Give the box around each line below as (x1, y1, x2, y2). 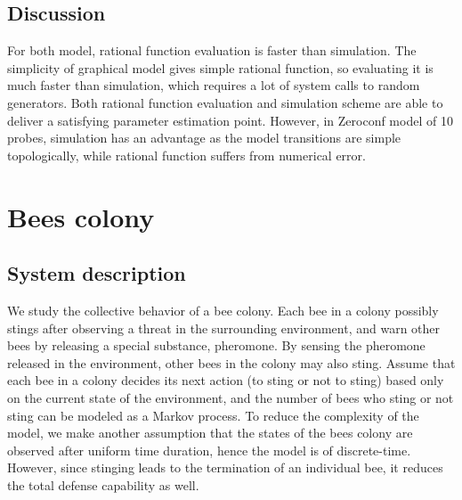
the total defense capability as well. (7, 475, 199, 494)
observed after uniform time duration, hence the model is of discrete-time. (7, 440, 411, 459)
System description (7, 259, 186, 287)
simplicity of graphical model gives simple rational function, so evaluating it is (7, 58, 434, 77)
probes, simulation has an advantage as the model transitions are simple (7, 128, 401, 147)
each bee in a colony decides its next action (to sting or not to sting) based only (7, 371, 444, 389)
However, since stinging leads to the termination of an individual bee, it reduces (7, 458, 443, 477)
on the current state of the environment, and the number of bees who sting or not (7, 388, 454, 406)
